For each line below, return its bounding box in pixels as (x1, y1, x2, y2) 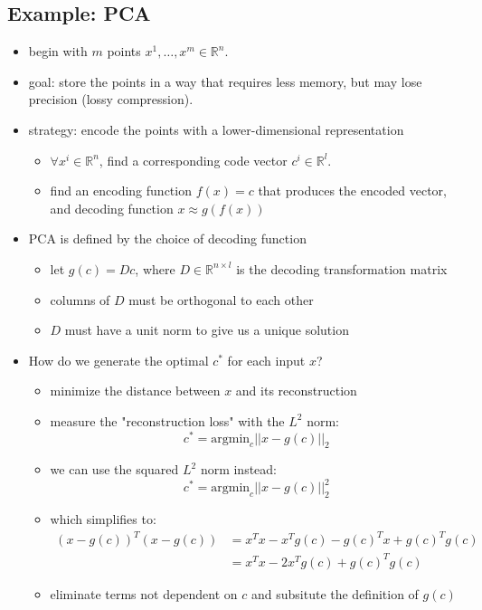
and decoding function (50, 198, 174, 217)
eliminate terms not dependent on (50, 584, 238, 603)
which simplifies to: (50, 510, 156, 529)
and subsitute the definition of (250, 584, 419, 603)
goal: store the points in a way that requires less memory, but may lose (28, 71, 422, 91)
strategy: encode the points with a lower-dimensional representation (28, 119, 404, 138)
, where (135, 259, 175, 278)
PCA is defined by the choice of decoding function (28, 229, 307, 248)
